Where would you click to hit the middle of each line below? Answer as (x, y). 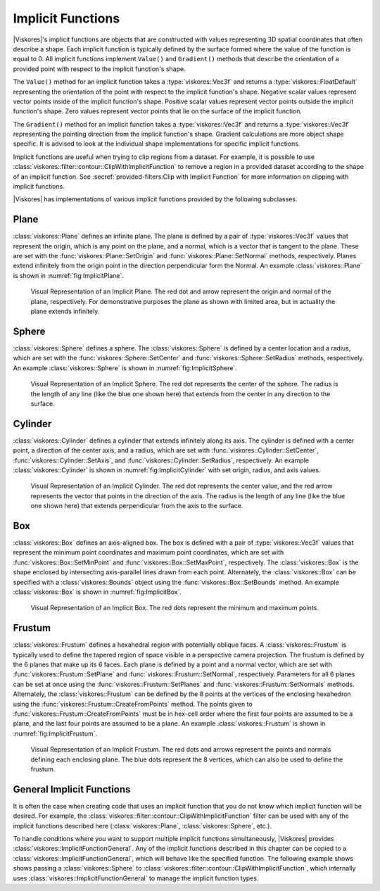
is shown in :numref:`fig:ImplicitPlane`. (69, 275)
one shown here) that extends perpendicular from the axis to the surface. (137, 506)
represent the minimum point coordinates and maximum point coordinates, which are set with (148, 552)
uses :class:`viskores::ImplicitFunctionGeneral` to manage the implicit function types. (136, 878)
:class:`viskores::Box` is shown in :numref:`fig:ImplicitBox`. (97, 592)
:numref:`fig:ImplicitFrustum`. (55, 733)
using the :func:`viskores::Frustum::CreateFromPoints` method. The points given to (133, 704)
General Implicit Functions (72, 789)
